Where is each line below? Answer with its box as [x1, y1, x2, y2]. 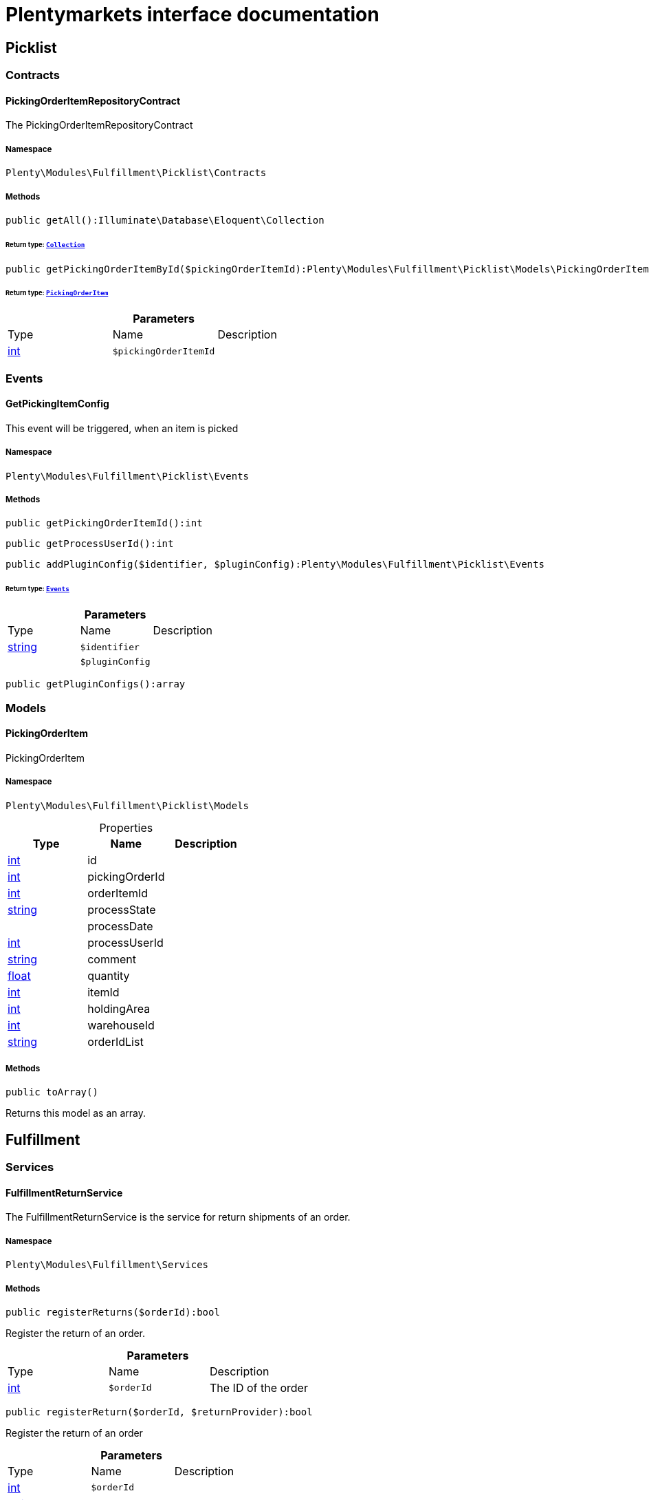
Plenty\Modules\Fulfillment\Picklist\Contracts [5, 167, 267, 179]
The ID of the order [209, 1380, 308, 1395]
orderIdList [87, 1034, 144, 1049]
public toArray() [5, 1086, 98, 1098]
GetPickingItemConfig [5, 398, 109, 410]
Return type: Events [5, 585, 69, 593]
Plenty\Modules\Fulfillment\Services [5, 1259, 209, 1271]
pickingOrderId [87, 869, 165, 883]
